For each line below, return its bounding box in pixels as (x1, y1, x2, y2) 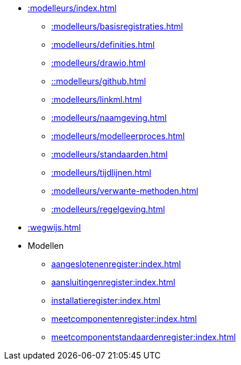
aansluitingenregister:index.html (51, 277, 176, 287)
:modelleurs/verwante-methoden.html (51, 186, 199, 196)
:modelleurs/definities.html (51, 40, 155, 50)
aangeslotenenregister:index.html (51, 259, 181, 269)
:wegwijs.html (28, 222, 81, 232)
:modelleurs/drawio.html (51, 58, 146, 68)
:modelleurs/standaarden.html (51, 149, 168, 159)
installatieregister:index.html (51, 295, 161, 305)
